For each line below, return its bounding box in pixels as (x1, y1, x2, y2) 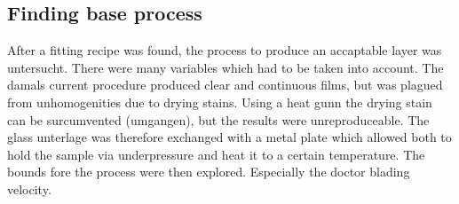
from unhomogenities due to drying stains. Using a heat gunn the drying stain (7, 92, 432, 111)
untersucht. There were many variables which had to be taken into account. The (7, 58, 444, 76)
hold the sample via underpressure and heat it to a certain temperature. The (7, 145, 425, 163)
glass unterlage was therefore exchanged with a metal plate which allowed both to (7, 128, 452, 146)
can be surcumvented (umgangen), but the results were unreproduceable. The (7, 110, 430, 129)
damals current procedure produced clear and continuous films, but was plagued (7, 75, 443, 94)
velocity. (7, 179, 51, 198)
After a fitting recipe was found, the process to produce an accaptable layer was (7, 41, 442, 59)
